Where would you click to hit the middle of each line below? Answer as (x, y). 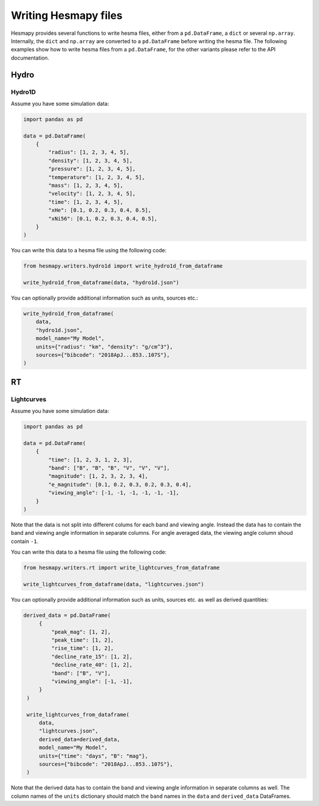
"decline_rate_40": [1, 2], (92, 665)
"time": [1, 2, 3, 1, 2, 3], (90, 460)
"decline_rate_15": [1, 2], (92, 656)
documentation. (30, 58)
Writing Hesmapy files (67, 15)
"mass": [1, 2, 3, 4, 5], (86, 185)
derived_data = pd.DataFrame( (67, 615)
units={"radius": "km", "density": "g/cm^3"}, (105, 347)
